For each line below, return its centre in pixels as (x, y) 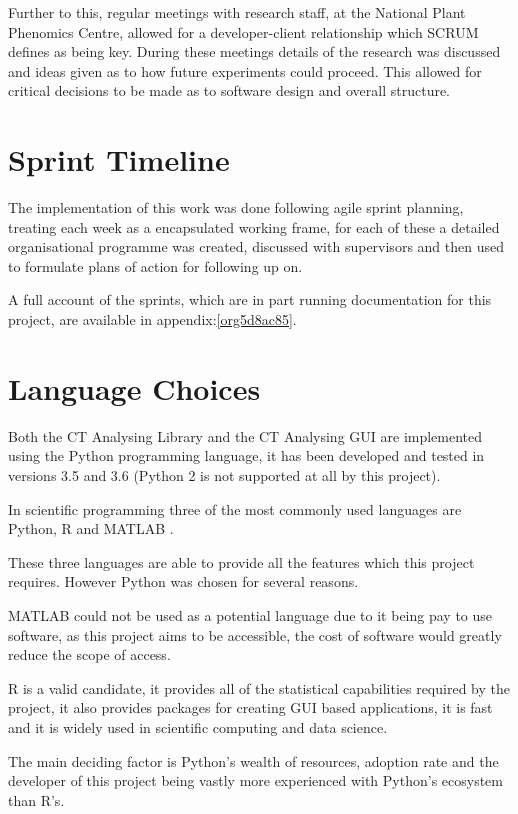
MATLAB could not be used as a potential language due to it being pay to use (250, 614)
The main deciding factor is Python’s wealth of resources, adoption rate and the (253, 760)
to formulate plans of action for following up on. (155, 265)
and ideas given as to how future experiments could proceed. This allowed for (245, 70)
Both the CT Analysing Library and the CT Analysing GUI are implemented (245, 435)
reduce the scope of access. (89, 654)
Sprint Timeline (119, 159)
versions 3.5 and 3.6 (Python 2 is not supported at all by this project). (224, 474)
